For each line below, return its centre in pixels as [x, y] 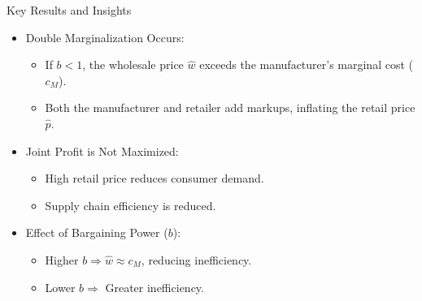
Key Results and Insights [69, 10]
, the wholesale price [133, 64]
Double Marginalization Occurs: [105, 37]
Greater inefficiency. [154, 287]
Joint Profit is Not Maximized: [102, 150]
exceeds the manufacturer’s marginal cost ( [306, 64]
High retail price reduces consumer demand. [154, 178]
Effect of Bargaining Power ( [97, 232]
